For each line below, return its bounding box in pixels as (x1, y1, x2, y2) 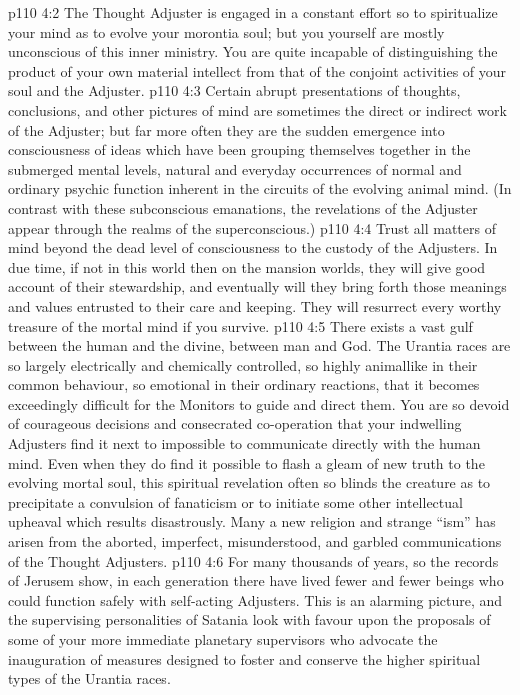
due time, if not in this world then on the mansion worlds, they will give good (8, 256, 486, 277)
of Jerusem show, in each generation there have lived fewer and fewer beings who (8, 570, 504, 591)
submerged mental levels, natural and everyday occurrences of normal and (8, 158, 462, 179)
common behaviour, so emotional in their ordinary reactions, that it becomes (8, 374, 480, 395)
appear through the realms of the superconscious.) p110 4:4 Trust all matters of (8, 217, 496, 238)
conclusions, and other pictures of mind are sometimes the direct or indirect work (8, 99, 507, 120)
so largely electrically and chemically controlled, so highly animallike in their (8, 354, 478, 375)
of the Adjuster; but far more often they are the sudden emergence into (8, 119, 445, 140)
